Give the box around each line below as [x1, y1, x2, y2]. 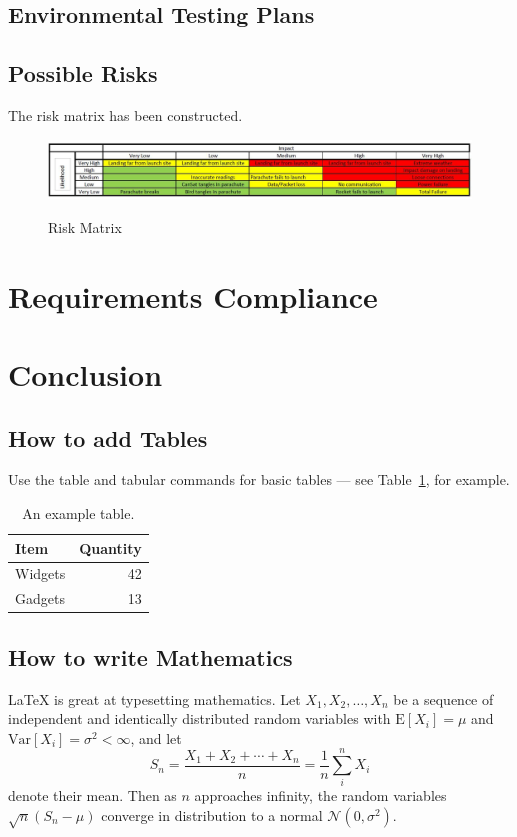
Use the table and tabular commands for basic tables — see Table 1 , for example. [8, 469, 510, 490]
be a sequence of [393, 688, 494, 709]
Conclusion [8, 353, 163, 394]
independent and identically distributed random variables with [8, 708, 391, 729]
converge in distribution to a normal [101, 805, 323, 826]
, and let [130, 727, 182, 748]
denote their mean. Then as [8, 785, 177, 806]
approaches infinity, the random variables [194, 785, 447, 806]
